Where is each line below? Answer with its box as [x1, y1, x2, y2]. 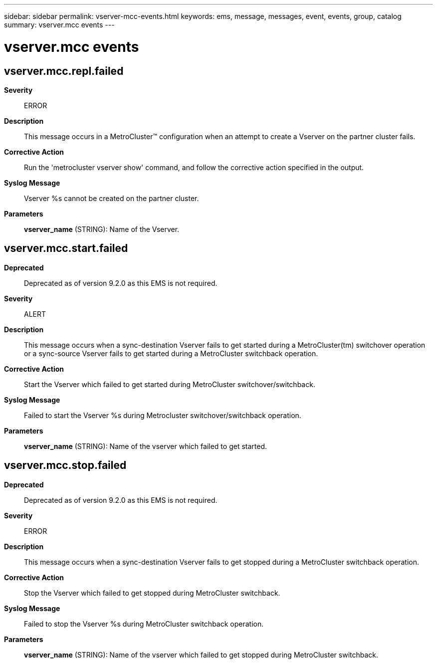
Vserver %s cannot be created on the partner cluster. [24, 194, 199, 203]
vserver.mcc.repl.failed [4, 64, 124, 77]
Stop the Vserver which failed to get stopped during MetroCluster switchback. [24, 588, 280, 597]
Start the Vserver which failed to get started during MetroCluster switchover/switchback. [24, 380, 315, 389]
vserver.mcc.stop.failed [4, 459, 127, 472]
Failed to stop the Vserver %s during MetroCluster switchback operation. [24, 619, 264, 628]
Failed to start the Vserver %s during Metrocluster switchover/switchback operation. [24, 411, 301, 420]
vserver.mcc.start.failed [4, 242, 128, 255]
